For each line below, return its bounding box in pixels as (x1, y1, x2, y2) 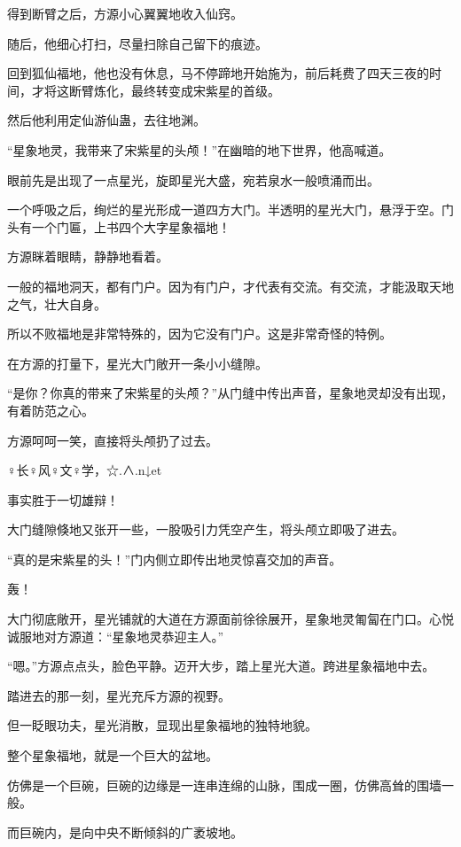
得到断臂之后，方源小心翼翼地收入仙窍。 (7, 4, 243, 22)
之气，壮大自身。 (7, 294, 106, 313)
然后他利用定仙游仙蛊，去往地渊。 (7, 111, 206, 129)
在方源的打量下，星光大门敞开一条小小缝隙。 (7, 354, 268, 372)
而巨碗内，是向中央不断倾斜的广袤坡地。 (7, 822, 243, 841)
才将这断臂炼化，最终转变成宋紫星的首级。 (31, 81, 280, 99)
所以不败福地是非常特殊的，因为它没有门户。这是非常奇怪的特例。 (7, 324, 392, 343)
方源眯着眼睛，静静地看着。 (7, 247, 168, 266)
